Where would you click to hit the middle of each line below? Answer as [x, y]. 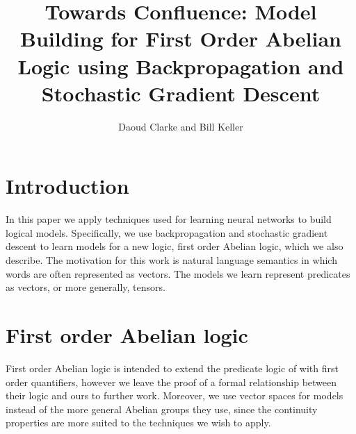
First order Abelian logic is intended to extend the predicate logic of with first [172, 368]
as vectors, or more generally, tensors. [86, 287]
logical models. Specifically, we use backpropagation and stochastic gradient [167, 232]
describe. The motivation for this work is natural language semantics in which [171, 260]
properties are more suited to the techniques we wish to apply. [138, 423]
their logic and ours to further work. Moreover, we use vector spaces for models [175, 395]
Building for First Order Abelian [181, 39]
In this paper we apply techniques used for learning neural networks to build [169, 219]
